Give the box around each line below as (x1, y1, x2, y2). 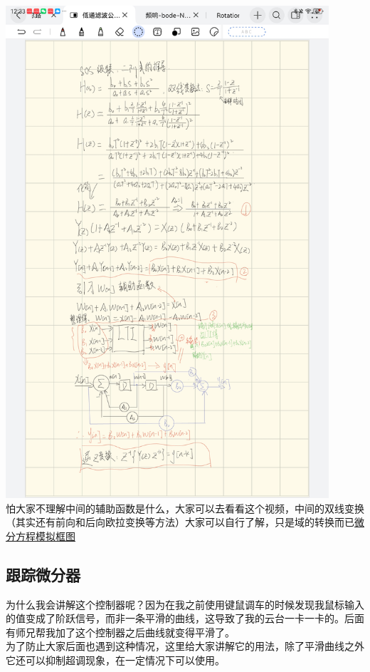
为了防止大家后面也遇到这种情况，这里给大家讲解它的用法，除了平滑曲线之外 (6, 639, 364, 653)
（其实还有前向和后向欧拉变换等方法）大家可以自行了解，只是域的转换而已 (6, 515, 354, 529)
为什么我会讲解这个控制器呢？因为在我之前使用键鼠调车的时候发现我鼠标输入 (6, 596, 364, 611)
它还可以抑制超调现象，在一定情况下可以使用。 (6, 653, 225, 668)
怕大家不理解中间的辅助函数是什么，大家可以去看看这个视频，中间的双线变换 (6, 500, 364, 515)
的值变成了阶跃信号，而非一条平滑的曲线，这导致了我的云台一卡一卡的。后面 (6, 611, 364, 626)
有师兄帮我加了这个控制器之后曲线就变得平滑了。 (6, 624, 235, 639)
